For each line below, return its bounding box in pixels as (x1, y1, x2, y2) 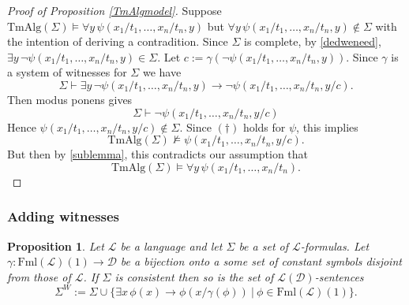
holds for (242, 118, 286, 135)
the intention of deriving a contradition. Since (7, 33, 228, 50)
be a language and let (120, 237, 223, 254)
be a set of (238, 237, 289, 254)
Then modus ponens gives (7, 91, 133, 107)
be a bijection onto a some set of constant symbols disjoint (120, 253, 402, 270)
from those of (7, 268, 71, 285)
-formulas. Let (300, 237, 370, 254)
